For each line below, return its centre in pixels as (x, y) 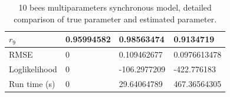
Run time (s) (32, 83)
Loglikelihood (33, 68)
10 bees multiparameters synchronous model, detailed (115, 7)
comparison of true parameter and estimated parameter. (115, 19)
